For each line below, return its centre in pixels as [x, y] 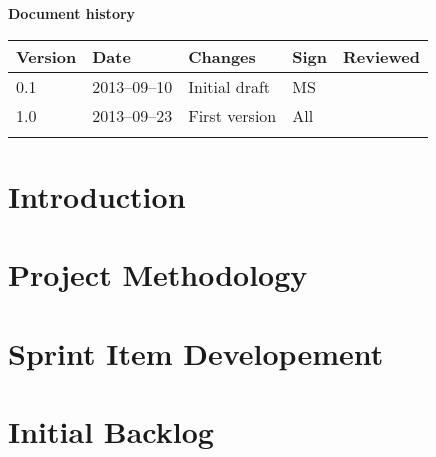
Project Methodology [158, 274]
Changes [222, 56]
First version [232, 115]
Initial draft [229, 86]
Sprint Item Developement [196, 352]
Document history [72, 13]
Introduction [97, 195]
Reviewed [381, 56]
